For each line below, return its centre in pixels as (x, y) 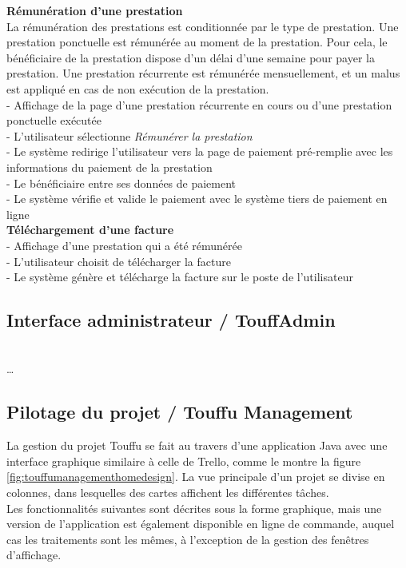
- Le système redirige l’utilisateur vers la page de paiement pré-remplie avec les (200, 151)
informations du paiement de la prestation (109, 167)
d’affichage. (34, 555)
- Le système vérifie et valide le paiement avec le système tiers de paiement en (197, 199)
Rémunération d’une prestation (95, 10)
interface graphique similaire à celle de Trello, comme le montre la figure (184, 461)
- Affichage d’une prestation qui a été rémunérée (124, 245)
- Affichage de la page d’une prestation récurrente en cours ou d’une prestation (199, 104)
